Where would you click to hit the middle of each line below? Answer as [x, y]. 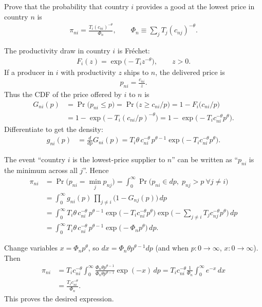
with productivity [88, 72]
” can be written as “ [205, 159]
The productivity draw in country [57, 50]
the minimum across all [41, 170]
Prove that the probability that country [67, 6]
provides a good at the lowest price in [195, 6]
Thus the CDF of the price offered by [63, 94]
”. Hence [96, 170]
